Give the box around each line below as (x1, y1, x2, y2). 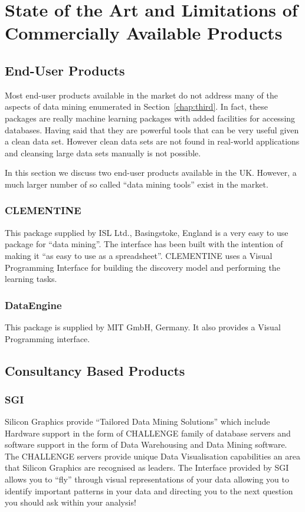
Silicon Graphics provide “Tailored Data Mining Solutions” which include (5, 415, 270, 428)
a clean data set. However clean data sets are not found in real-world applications (5, 135, 300, 147)
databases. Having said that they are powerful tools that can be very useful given (5, 123, 299, 136)
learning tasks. (5, 273, 57, 285)
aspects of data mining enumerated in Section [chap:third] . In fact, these (5, 100, 268, 113)
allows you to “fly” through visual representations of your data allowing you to (5, 473, 289, 485)
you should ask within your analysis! (5, 496, 136, 508)
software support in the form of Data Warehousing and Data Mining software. (5, 438, 287, 451)
